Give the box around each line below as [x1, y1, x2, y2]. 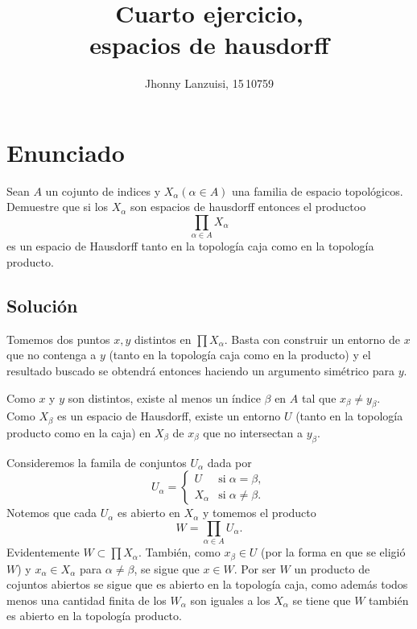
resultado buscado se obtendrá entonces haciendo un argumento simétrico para [6, 362, 395, 379]
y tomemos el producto [202, 504, 316, 521]
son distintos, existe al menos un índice [68, 389, 261, 406]
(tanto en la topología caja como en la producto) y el [109, 346, 371, 363]
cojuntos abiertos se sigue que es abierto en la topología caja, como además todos [6, 576, 408, 593]
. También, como [138, 544, 221, 561]
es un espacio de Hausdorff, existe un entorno [57, 408, 281, 424]
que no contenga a [6, 346, 97, 363]
